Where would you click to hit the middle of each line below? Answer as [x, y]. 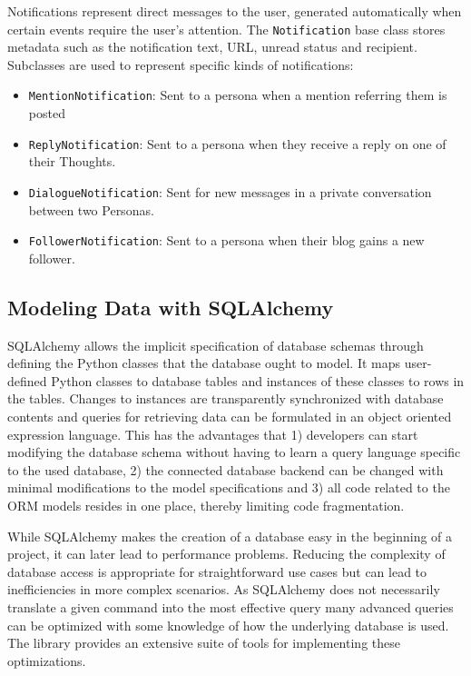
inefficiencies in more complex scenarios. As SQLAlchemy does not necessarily [224, 589]
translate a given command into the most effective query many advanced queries [231, 606]
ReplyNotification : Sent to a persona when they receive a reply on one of [237, 143]
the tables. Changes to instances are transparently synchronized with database [226, 398]
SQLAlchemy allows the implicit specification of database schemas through [216, 345]
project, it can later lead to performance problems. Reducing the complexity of [226, 554]
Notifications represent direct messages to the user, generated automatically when [235, 11]
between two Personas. [91, 209]
